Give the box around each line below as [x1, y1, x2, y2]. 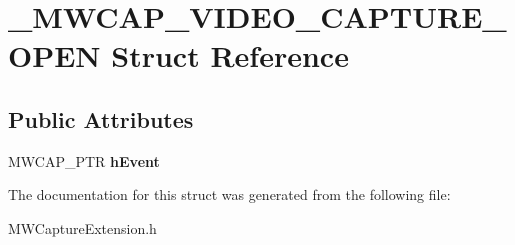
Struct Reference [111, 35, 349, 76]
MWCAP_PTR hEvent [8, 150, 160, 171]
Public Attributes [8, 103, 194, 134]
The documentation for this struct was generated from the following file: [8, 184, 451, 205]
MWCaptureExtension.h [8, 217, 157, 238]
